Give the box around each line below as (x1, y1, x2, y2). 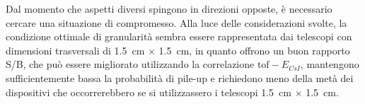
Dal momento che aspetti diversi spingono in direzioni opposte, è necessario (6, 1, 332, 16)
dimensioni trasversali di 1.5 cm (6, 42, 145, 57)
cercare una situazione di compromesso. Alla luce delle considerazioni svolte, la (6, 15, 347, 30)
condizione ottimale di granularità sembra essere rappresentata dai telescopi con (6, 29, 352, 44)
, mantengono (300, 57, 359, 71)
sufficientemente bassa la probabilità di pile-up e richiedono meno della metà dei (6, 70, 354, 85)
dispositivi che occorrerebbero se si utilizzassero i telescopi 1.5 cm (6, 84, 291, 99)
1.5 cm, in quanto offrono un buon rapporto (158, 42, 350, 57)
